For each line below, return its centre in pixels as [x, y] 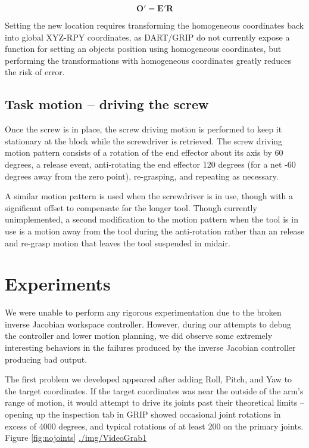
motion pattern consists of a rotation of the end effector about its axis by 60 [144, 152]
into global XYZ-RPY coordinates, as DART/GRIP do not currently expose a [147, 37]
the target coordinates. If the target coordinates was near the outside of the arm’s [154, 390]
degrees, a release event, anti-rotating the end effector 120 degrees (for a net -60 [150, 164]
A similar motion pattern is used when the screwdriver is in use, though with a [149, 196]
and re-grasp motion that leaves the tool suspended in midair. [118, 242]
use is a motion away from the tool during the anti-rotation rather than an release [155, 231]
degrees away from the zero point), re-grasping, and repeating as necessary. [142, 176]
